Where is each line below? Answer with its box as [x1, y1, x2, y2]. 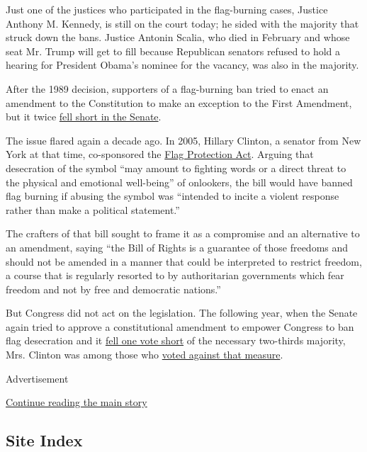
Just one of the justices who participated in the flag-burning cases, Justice [6, 2, 328, 16]
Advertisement [6, 371, 69, 385]
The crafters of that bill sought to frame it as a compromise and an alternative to [6, 226, 360, 241]
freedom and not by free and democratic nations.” [6, 281, 221, 296]
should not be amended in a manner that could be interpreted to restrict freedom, [6, 254, 362, 269]
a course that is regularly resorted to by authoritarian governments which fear [6, 268, 344, 283]
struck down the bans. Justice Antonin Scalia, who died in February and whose [6, 30, 350, 45]
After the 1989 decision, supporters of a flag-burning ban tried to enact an [6, 81, 329, 96]
